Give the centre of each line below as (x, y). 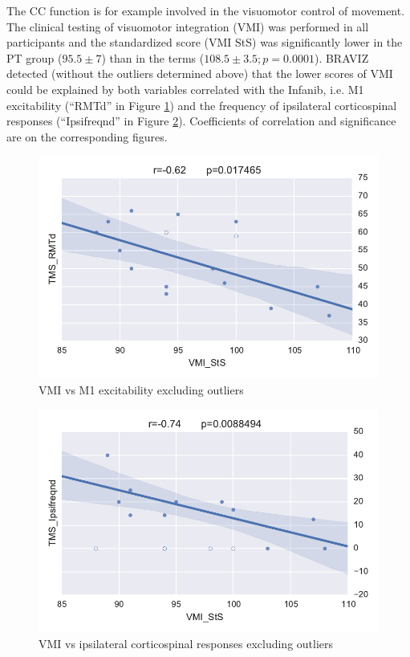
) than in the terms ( (153, 57)
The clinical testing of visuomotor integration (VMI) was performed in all (188, 26)
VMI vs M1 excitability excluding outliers (141, 389)
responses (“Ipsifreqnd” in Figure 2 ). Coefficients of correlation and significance (201, 121)
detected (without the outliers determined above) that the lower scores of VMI (200, 73)
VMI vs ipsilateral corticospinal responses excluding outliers (186, 643)
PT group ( (35, 57)
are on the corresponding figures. (87, 136)
